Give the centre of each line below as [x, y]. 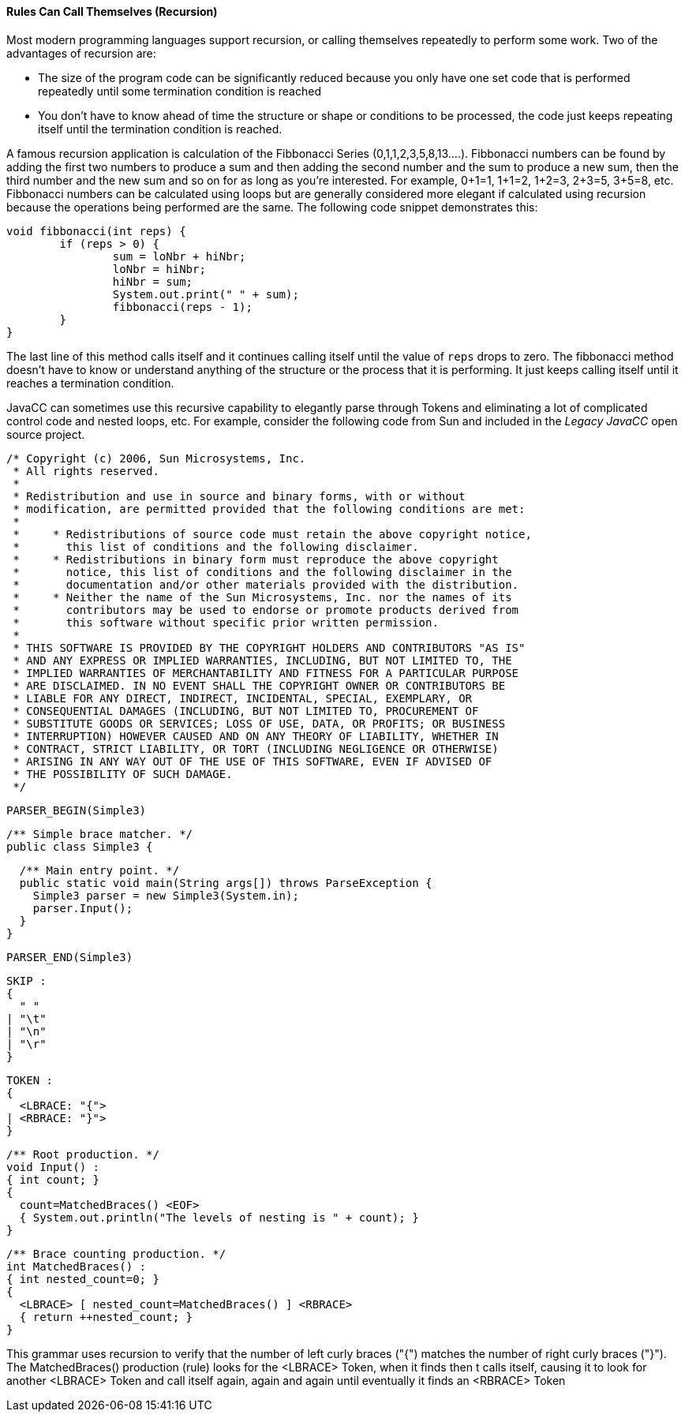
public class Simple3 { [80, 846]
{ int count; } [53, 1179]
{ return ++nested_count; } [106, 1317]
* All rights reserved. [86, 471]
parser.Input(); [83, 908]
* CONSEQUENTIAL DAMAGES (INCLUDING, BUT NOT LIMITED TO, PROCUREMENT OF [246, 711]
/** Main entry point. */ [99, 870]
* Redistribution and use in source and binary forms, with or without [239, 496]
